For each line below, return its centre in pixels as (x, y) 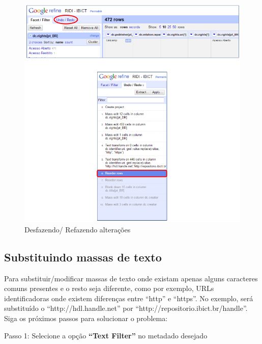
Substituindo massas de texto (83, 257)
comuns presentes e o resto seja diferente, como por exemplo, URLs (109, 288)
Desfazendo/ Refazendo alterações (78, 229)
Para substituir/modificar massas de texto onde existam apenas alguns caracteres (131, 278)
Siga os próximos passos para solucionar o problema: (86, 318)
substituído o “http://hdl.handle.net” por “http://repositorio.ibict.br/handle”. (126, 308)
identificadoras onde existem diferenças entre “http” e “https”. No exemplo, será (129, 298)
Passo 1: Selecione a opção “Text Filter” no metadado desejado (106, 335)
